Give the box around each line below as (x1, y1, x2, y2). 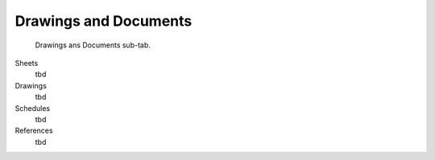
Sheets (14, 58, 39, 68)
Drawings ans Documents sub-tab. (35, 40, 151, 50)
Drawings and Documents (14, 12, 193, 30)
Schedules (14, 103, 51, 113)
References (14, 125, 53, 136)
